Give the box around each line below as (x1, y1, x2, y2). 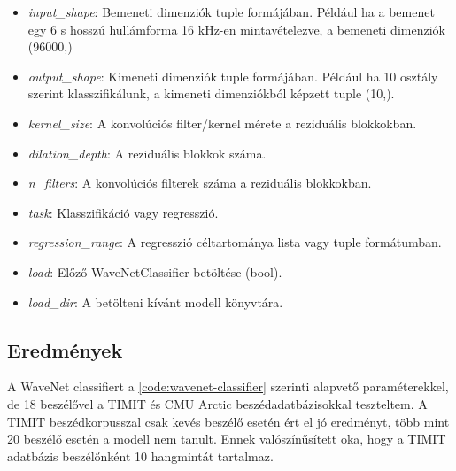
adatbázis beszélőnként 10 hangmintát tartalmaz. (7, 446, 274, 465)
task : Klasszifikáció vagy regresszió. (27, 203, 219, 221)
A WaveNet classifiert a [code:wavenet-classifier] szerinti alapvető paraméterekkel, (7, 377, 449, 396)
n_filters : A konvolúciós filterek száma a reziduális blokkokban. (27, 174, 372, 192)
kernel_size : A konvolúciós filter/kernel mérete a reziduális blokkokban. (27, 113, 417, 132)
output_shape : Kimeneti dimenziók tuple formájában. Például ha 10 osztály (27, 66, 438, 85)
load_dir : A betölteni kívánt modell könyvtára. (27, 292, 283, 311)
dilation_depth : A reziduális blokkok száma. (27, 143, 267, 162)
